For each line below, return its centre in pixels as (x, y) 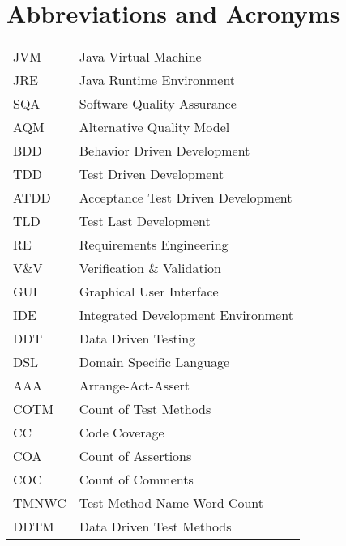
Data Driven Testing (137, 339)
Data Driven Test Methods (155, 527)
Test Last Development (145, 221)
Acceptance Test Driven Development (186, 198)
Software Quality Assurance (158, 104)
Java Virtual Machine (140, 57)
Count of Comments (136, 480)
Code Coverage (122, 433)
